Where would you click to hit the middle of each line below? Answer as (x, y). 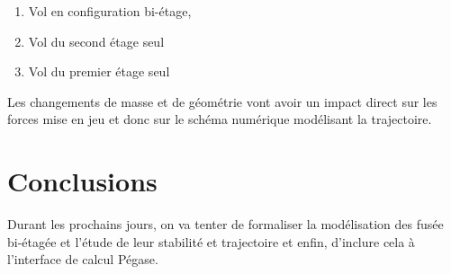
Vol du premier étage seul (99, 71)
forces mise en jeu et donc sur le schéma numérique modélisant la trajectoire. (220, 119)
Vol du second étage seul (96, 41)
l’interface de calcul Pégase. (83, 259)
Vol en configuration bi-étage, (110, 11)
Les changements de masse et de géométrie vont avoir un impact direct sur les (222, 101)
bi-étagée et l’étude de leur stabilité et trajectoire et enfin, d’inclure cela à (211, 241)
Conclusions (82, 181)
